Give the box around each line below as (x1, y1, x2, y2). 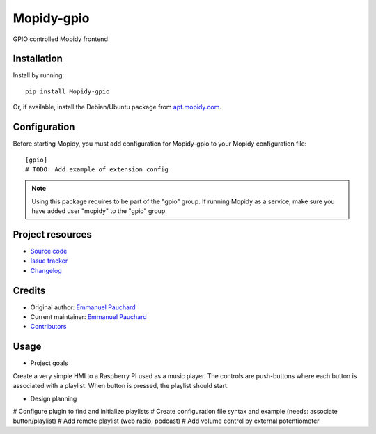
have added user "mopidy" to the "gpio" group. (31, 207, 167, 215)
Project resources (13, 228, 92, 240)
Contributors (30, 323, 67, 331)
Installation (13, 53, 63, 65)
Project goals (30, 359, 69, 367)
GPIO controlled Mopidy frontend (13, 35, 108, 43)
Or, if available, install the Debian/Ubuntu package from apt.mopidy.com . (13, 103, 222, 111)
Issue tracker (30, 256, 68, 265)
